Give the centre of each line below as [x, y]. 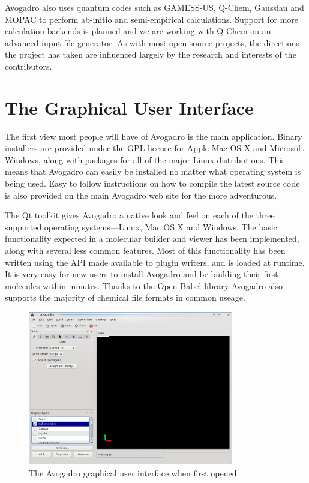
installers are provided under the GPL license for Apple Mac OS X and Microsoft [154, 148]
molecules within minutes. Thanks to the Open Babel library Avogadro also [144, 285]
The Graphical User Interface [129, 107]
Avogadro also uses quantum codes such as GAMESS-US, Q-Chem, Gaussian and [154, 7]
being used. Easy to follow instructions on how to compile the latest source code [152, 183]
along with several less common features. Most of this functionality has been [145, 250]
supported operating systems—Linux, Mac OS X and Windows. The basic [141, 226]
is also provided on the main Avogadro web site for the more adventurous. [141, 195]
